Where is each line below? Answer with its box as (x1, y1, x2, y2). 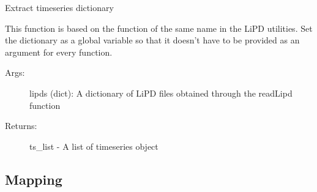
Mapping (5, 169, 62, 188)
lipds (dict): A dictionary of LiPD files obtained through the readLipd (29, 86, 293, 99)
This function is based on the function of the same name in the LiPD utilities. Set (5, 21, 313, 34)
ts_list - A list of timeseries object (29, 139, 158, 152)
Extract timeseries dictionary (5, 1, 114, 13)
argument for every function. (5, 45, 113, 58)
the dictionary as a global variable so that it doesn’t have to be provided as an (5, 34, 300, 46)
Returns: (5, 119, 37, 132)
